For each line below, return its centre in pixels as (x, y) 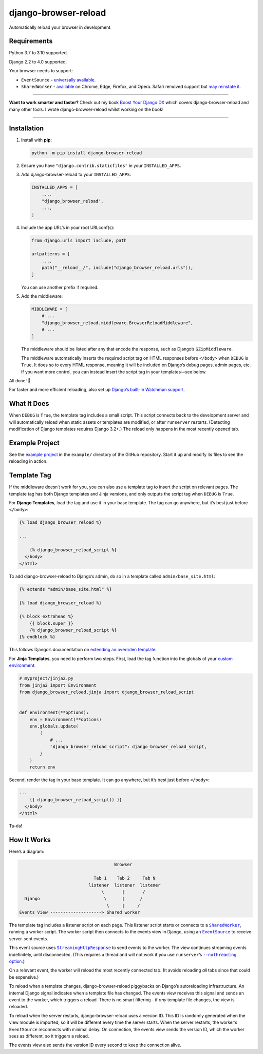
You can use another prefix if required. (60, 287)
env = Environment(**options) (66, 719)
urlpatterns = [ (51, 254)
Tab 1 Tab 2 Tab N (125, 878)
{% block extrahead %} (46, 617)
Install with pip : (37, 140)
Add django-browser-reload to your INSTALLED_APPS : (76, 175)
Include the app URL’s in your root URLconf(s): (68, 227)
